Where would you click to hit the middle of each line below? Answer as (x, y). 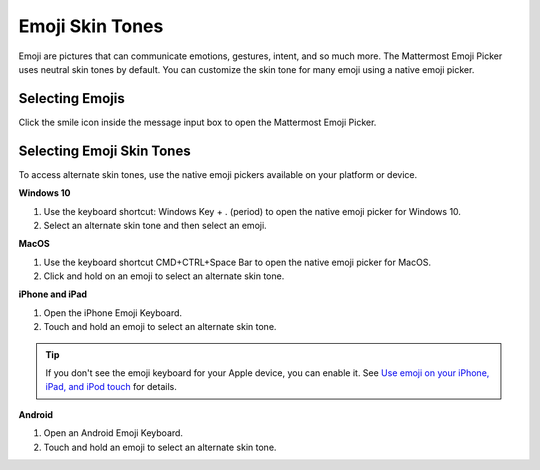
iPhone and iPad (53, 294)
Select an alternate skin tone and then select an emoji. (155, 225)
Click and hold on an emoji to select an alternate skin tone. (164, 276)
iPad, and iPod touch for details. (111, 387)
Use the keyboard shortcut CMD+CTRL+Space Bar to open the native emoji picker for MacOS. (237, 262)
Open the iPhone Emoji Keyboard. (113, 312)
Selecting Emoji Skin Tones (104, 150)
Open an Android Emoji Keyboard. (113, 433)
